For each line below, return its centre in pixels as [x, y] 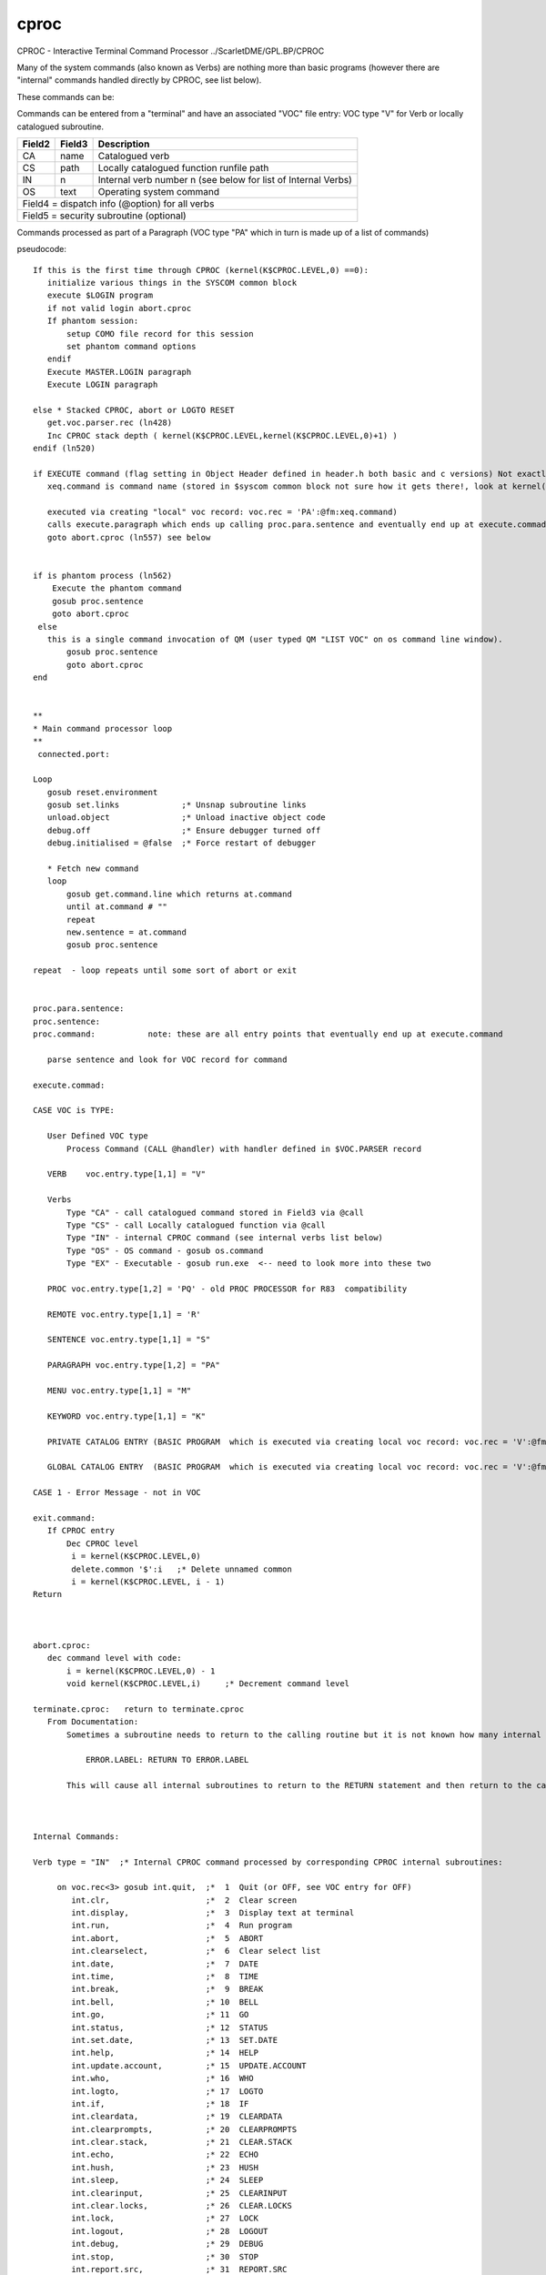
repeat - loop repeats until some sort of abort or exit [165, 971]
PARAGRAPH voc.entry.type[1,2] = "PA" [133, 1365]
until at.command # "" [117, 907]
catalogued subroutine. [61, 126]
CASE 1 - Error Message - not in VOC [117, 1493]
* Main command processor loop [103, 728]
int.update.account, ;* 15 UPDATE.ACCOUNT [189, 2065]
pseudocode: [42, 249]
